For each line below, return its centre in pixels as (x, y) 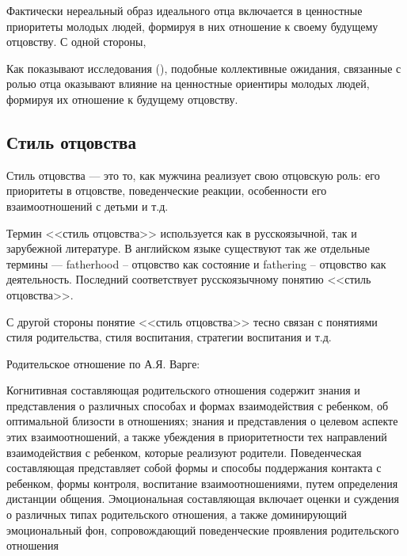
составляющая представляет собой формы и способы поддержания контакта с (194, 468)
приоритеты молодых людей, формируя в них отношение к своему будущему (192, 26)
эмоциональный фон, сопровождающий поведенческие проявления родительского (203, 529)
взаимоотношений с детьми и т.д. (87, 206)
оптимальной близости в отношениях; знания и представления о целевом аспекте (202, 421)
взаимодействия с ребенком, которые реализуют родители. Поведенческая (184, 452)
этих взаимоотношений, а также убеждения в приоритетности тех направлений (197, 437)
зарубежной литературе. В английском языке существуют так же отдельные (188, 248)
